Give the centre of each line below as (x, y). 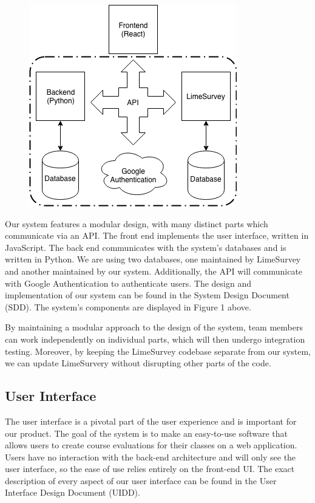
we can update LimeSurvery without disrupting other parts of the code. (138, 363)
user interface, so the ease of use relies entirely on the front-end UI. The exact (150, 469)
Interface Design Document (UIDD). (73, 492)
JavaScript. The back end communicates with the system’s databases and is (146, 247)
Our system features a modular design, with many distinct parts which (137, 223)
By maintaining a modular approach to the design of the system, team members (154, 327)
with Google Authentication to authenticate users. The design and (128, 283)
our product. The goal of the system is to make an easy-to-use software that (147, 433)
